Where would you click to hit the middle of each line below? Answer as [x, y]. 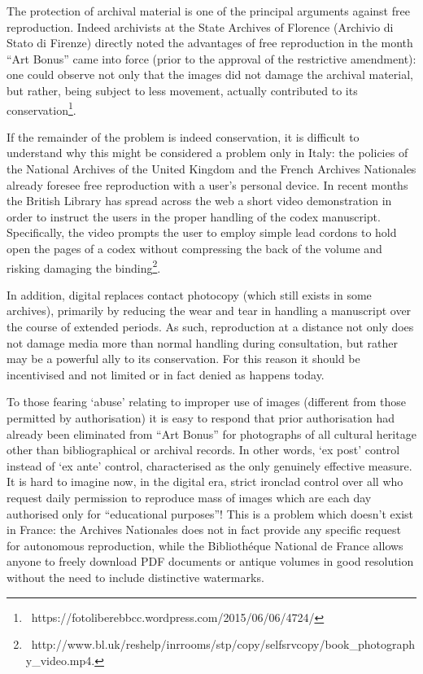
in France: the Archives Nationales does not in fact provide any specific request [204, 530]
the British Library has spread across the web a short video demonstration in [199, 201]
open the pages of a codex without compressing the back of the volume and [194, 248]
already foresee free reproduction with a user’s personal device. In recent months [207, 184]
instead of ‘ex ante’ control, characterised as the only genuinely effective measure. [209, 465]
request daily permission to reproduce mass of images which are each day [189, 497]
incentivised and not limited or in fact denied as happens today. [166, 374]
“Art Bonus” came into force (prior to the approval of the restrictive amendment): [211, 58]
